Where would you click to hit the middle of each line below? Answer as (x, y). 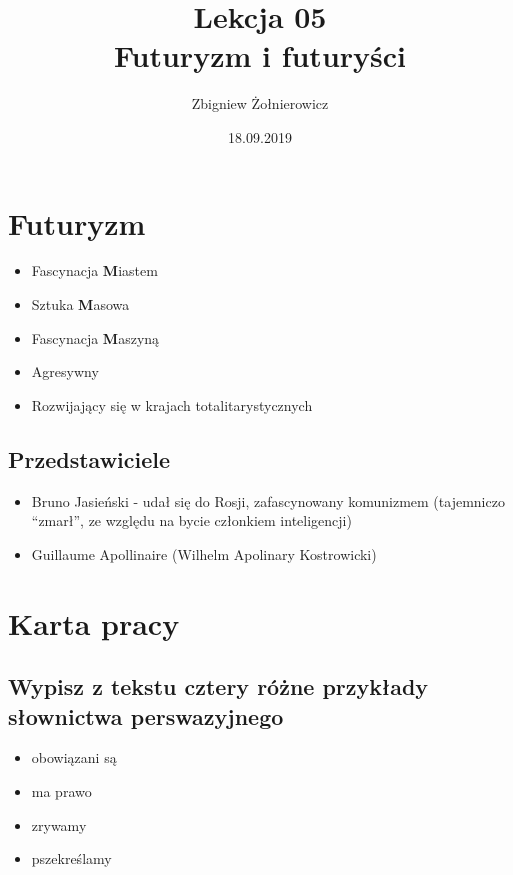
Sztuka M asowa (80, 304)
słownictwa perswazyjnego (146, 715)
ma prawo (61, 790)
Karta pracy (94, 622)
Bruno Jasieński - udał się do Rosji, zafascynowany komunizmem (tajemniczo (268, 500)
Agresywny (65, 371)
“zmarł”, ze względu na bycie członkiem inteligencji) (191, 520)
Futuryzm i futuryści (259, 55)
